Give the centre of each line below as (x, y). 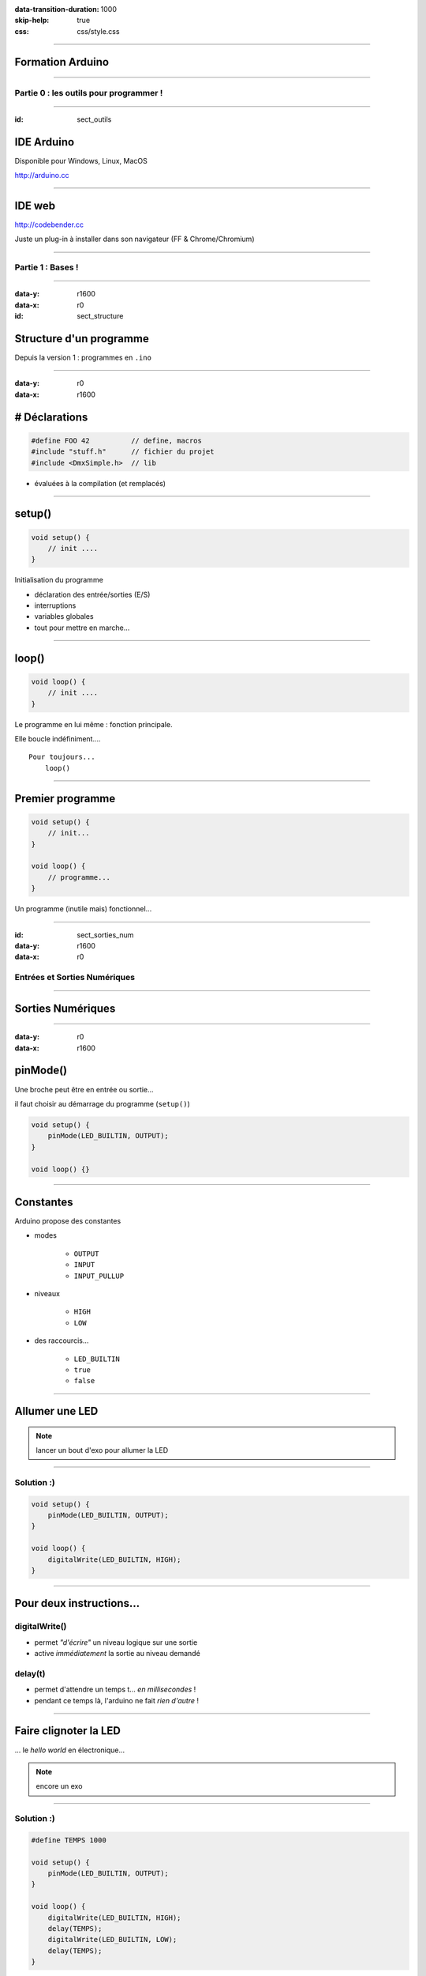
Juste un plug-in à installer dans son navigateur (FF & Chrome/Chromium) (135, 239)
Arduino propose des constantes (68, 1221)
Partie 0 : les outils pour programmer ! (89, 92)
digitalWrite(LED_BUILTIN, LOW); (112, 1940)
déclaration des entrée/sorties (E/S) (92, 594)
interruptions (55, 605)
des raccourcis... (62, 1341)
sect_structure (100, 316)
